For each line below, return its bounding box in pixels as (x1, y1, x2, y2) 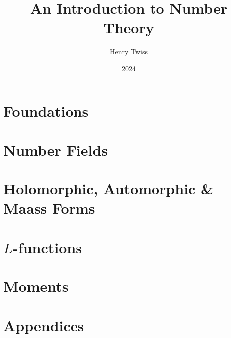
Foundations (3, 100, 89, 121)
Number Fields (3, 139, 108, 160)
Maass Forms (3, 198, 95, 218)
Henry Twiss (109, 46, 148, 57)
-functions (13, 237, 82, 257)
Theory (103, 17, 154, 38)
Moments (3, 276, 69, 296)
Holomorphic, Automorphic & (3, 178, 214, 199)
